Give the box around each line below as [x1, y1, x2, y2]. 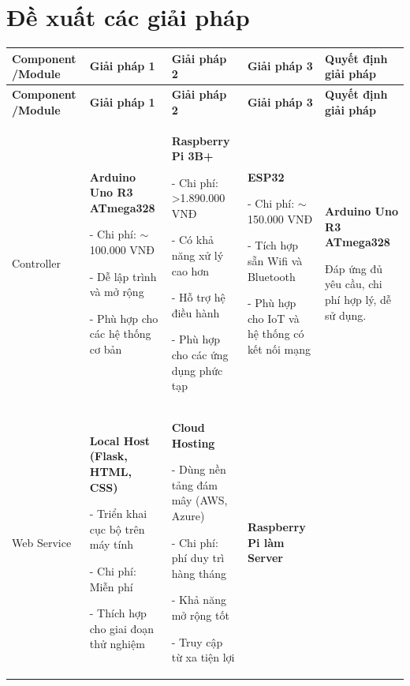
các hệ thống [89, 325, 151, 342]
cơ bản [89, 341, 122, 358]
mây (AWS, [171, 492, 228, 508]
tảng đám [171, 476, 218, 493]
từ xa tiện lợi [171, 649, 235, 665]
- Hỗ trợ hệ [171, 289, 225, 306]
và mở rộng [89, 283, 144, 300]
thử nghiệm [89, 635, 145, 652]
